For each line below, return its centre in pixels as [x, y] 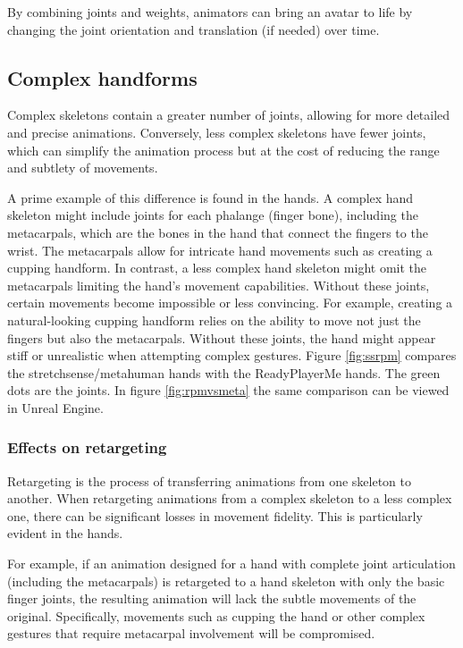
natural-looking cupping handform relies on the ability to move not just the [214, 320]
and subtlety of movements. [83, 168]
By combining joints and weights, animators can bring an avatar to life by [210, 12]
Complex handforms [102, 77]
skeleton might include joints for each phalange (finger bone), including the [213, 215]
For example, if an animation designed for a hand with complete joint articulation [231, 564]
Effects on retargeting [87, 447]
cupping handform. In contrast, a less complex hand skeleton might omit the [217, 268]
